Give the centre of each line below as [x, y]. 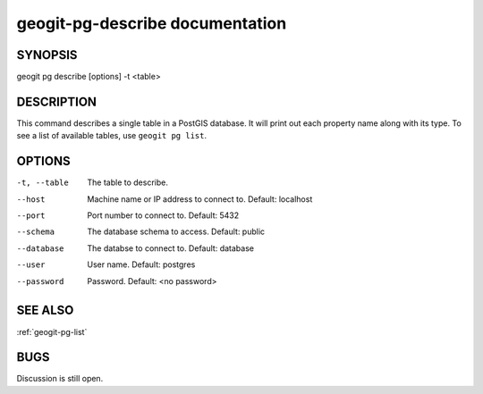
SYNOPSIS [47, 55]
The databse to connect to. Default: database [171, 248]
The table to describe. [128, 182]
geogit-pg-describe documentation [152, 23]
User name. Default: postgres [141, 264]
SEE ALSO [45, 310]
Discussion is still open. [60, 379]
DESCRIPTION [57, 101]
